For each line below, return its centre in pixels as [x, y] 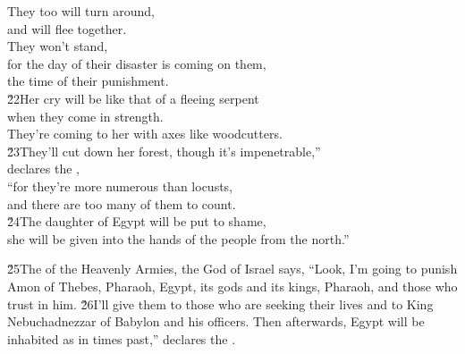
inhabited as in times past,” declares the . [122, 338]
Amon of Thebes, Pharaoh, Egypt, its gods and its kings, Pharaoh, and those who [232, 286]
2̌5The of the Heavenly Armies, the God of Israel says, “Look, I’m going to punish [232, 269]
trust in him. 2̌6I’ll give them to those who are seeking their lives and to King [220, 303]
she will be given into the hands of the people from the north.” [178, 238]
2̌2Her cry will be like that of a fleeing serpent [133, 98]
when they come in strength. [85, 116]
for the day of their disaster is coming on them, [137, 63]
